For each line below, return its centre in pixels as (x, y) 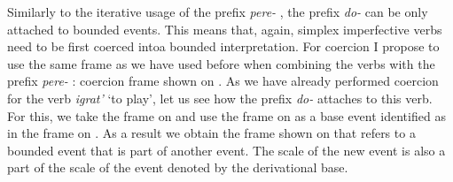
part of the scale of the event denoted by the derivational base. (178, 167)
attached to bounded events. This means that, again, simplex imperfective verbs (225, 29)
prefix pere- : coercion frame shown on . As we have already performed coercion (223, 81)
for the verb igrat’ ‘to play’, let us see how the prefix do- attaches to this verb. (220, 98)
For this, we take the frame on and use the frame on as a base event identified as (226, 115)
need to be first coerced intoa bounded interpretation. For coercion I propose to (223, 46)
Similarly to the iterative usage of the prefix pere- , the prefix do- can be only (218, 11)
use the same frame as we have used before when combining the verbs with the (221, 63)
